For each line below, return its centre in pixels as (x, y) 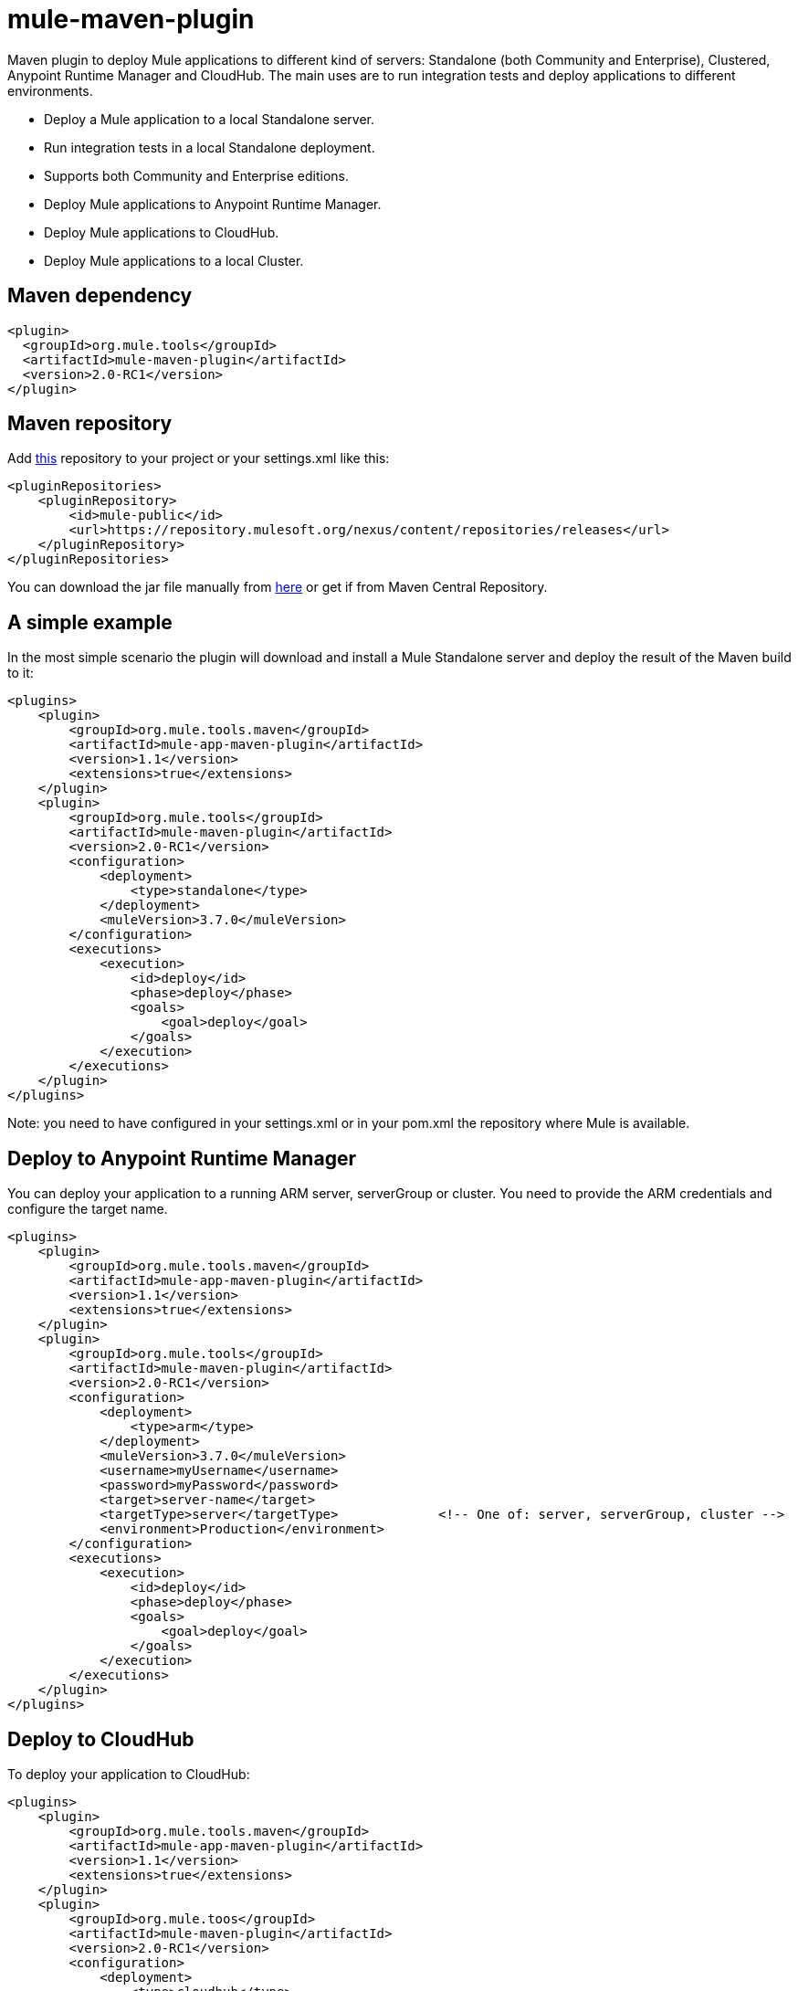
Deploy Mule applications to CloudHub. (162, 232)
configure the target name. (88, 1209)
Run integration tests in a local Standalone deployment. (210, 147)
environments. (50, 90)
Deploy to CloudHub (101, 1739)
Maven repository (90, 424)
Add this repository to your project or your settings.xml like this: (199, 458)
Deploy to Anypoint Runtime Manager (182, 1158)
